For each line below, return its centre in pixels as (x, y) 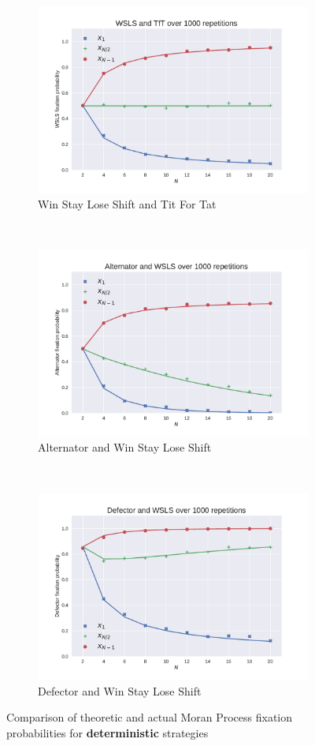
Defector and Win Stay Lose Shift (120, 690)
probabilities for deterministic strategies (107, 732)
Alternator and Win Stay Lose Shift (125, 447)
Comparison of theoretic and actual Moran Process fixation (150, 717)
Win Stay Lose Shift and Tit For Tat (127, 204)
